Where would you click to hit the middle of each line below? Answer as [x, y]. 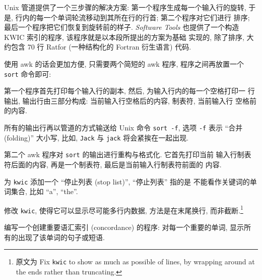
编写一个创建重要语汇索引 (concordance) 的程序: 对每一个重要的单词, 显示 [124, 227]
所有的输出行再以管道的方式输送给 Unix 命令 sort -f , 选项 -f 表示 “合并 [123, 127]
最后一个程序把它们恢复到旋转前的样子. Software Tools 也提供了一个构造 [122, 27]
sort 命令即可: [28, 74]
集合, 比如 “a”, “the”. [44, 191]
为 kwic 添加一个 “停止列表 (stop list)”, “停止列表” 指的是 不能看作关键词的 [127, 181]
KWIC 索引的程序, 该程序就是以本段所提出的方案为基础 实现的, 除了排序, [124, 37]
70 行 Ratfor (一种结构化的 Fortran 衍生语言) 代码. [109, 47]
